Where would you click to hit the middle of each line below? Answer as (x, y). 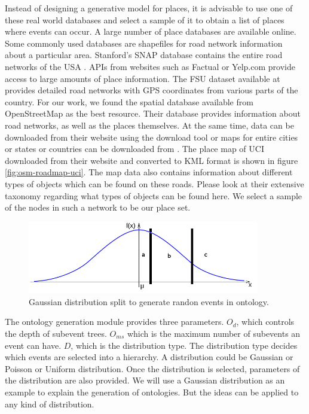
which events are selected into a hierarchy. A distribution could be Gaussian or (149, 357)
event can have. (33, 345)
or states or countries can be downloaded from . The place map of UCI (134, 149)
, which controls (265, 322)
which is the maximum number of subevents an (214, 333)
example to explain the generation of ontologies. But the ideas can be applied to (152, 392)
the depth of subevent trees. (56, 333)
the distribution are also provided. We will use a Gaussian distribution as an (145, 380)
